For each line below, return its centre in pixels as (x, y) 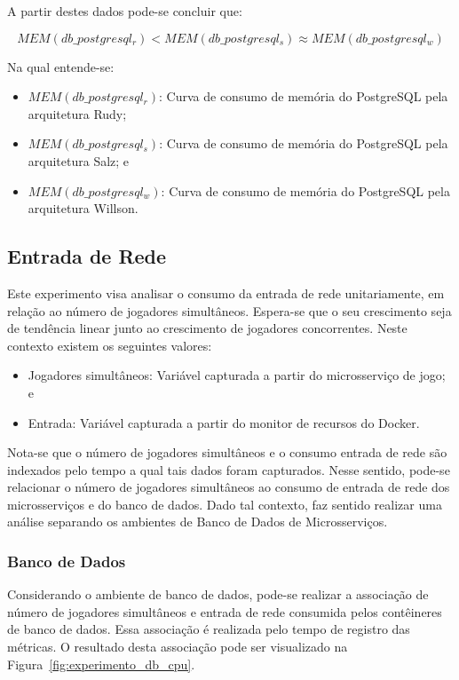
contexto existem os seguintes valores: (110, 345)
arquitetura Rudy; (77, 113)
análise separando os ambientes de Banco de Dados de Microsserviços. (198, 522)
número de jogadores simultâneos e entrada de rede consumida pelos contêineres (225, 611)
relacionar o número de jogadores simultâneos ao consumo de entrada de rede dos (229, 487)
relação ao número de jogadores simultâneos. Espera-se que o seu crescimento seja (229, 310)
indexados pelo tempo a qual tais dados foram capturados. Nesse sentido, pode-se (229, 469)
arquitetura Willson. (83, 208)
